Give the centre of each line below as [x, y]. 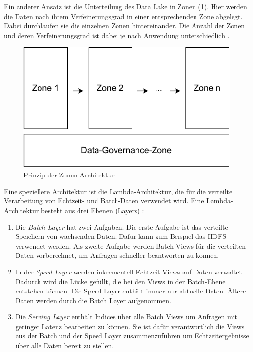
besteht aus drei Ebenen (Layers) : [92, 210]
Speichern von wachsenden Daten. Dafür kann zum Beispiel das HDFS [121, 236]
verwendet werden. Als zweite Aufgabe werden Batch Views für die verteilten [131, 245]
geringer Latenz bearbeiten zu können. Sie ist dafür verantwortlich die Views [130, 326]
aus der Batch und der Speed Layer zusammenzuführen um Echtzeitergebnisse [132, 336]
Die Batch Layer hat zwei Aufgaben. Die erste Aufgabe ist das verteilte [122, 226]
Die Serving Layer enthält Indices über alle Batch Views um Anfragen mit [126, 317]
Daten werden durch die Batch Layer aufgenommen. [93, 300]
